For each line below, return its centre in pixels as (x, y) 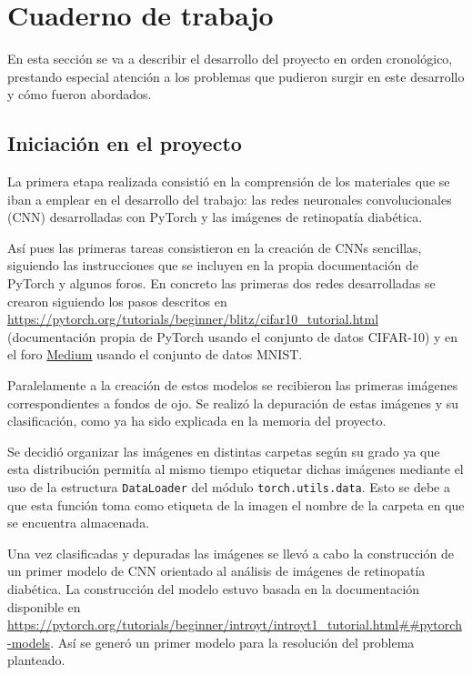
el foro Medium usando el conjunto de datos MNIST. (155, 354)
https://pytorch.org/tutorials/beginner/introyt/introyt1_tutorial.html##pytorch (235, 625)
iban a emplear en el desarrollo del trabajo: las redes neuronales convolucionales (230, 199)
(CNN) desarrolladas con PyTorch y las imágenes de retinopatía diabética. (215, 217)
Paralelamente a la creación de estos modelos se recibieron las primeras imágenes (233, 385)
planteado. (36, 660)
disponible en (44, 606)
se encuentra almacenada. (79, 523)
